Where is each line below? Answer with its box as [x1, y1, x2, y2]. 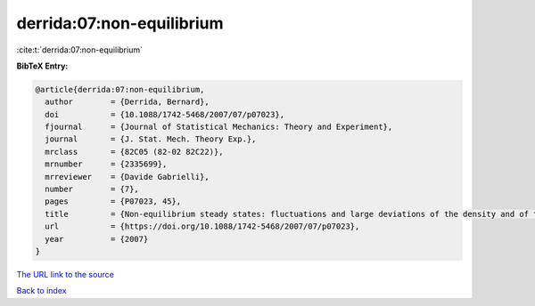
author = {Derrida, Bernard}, [45, 97, 210, 107]
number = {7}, [45, 184, 140, 195]
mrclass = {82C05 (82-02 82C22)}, [45, 147, 224, 157]
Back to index [16, 286, 67, 296]
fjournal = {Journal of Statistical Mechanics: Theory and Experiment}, [45, 122, 393, 133]
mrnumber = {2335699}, [45, 159, 168, 169]
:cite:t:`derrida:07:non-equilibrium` [16, 44, 143, 55]
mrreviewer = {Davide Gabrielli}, [45, 172, 210, 181]
